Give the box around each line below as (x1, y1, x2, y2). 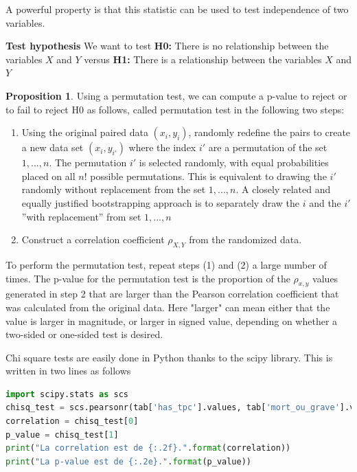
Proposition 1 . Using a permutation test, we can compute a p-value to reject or (5, 88, 347, 102)
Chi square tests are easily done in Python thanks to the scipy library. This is (5, 350, 333, 364)
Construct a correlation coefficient (21, 232, 165, 247)
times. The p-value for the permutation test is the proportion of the (5, 271, 290, 285)
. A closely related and (235, 182, 331, 196)
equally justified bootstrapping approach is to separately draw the (21, 195, 299, 210)
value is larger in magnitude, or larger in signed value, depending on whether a (5, 313, 338, 328)
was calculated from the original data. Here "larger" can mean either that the (5, 300, 330, 314)
